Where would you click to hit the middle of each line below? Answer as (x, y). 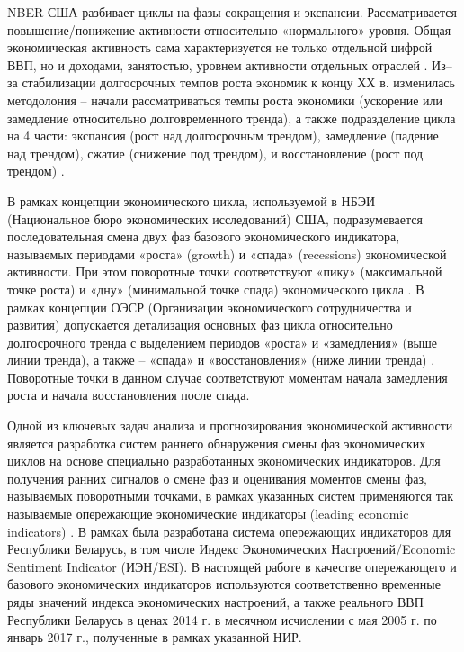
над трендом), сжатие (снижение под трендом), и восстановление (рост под (215, 153)
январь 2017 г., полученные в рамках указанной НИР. (155, 637)
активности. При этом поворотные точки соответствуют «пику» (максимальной (225, 272)
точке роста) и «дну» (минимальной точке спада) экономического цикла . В (216, 289)
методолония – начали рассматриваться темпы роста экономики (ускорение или (225, 100)
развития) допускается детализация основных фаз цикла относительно (200, 325)
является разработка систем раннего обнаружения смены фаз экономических (217, 443)
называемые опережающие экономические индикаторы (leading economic (208, 514)
